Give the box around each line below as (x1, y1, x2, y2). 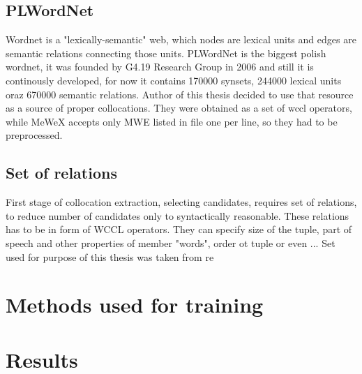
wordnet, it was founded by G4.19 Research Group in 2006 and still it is (6, 59, 314, 74)
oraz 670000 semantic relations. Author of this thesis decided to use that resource (6, 87, 354, 101)
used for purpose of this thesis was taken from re (6, 249, 214, 264)
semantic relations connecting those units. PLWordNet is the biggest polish (6, 45, 326, 60)
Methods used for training (6, 290, 264, 319)
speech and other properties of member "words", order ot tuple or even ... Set (6, 235, 335, 250)
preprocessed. (6, 128, 63, 142)
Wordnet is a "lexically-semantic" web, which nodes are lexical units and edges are (6, 32, 356, 47)
